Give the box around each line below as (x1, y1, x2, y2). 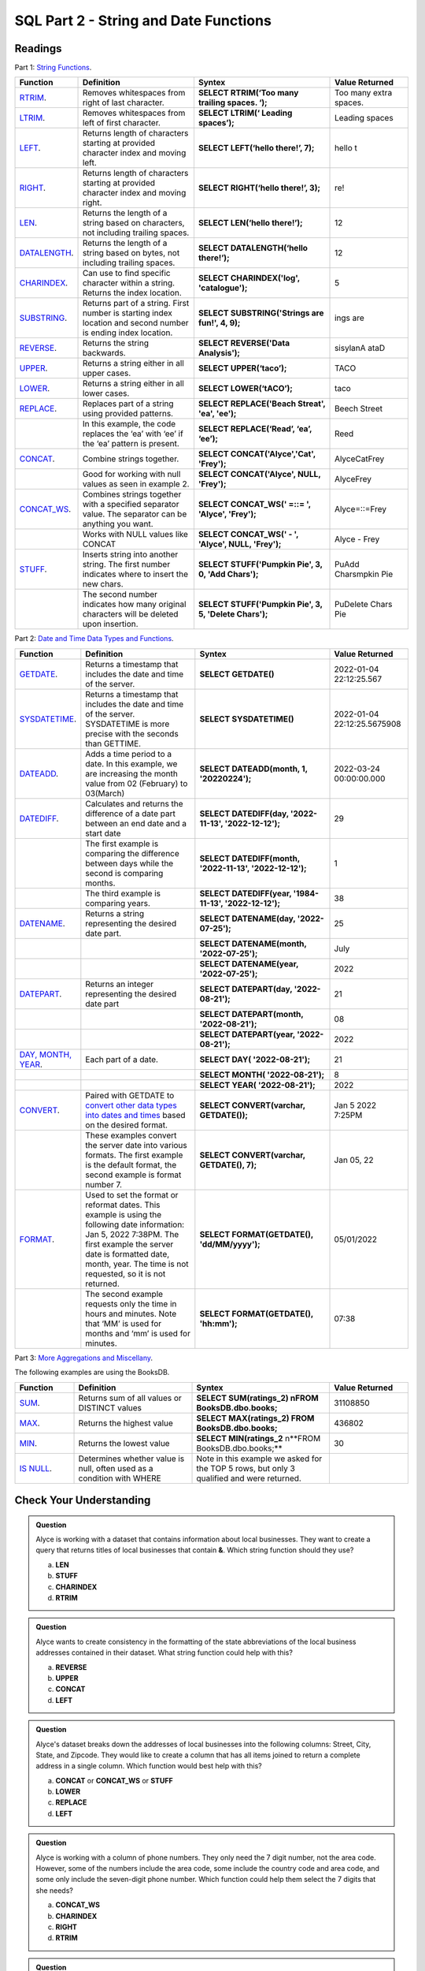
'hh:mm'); (199, 1317, 238, 1328)
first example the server (85, 1239, 174, 1250)
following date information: (85, 1219, 185, 1230)
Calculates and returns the (85, 798, 184, 809)
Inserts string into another (82, 549, 179, 560)
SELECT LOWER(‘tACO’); (198, 383, 293, 394)
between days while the (85, 858, 174, 869)
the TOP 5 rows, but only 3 (196, 1462, 295, 1474)
